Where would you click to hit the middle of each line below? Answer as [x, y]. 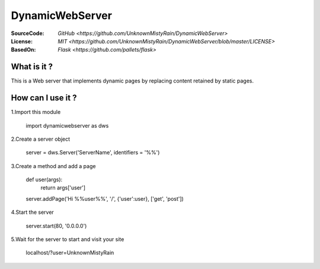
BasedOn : [23, 50]
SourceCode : [28, 33]
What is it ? [32, 67]
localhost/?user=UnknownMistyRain [70, 253]
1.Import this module [36, 112]
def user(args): [44, 180]
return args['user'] [63, 188]
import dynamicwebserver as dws [67, 125]
